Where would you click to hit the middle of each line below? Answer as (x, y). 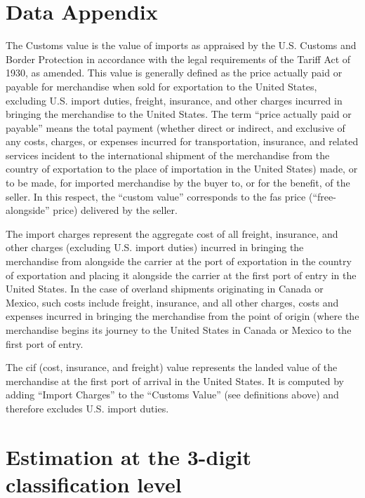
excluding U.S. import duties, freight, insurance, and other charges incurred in (174, 100)
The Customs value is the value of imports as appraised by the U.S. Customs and (181, 45)
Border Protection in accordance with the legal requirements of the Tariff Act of (178, 59)
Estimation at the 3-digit (128, 456)
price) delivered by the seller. (115, 210)
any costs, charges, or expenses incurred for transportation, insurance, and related (182, 141)
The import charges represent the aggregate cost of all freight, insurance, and (172, 233)
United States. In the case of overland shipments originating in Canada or (165, 289)
